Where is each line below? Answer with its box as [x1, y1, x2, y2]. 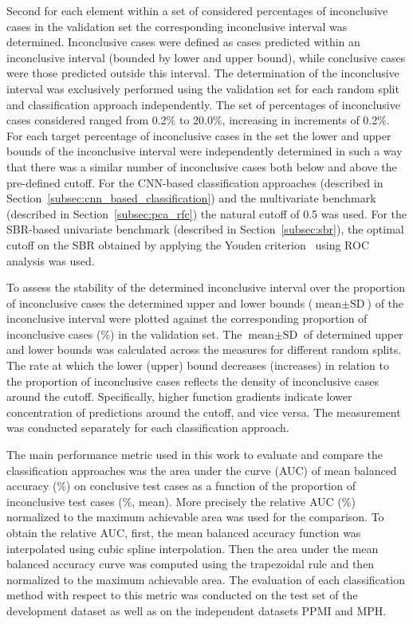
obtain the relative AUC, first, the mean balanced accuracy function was [6, 524, 361, 540]
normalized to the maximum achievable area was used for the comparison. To [6, 508, 384, 525]
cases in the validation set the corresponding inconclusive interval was [6, 18, 348, 34]
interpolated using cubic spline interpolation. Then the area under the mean [6, 540, 379, 556]
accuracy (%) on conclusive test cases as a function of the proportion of [6, 477, 356, 494]
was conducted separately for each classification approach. [6, 419, 289, 436]
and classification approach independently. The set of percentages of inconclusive [6, 96, 400, 112]
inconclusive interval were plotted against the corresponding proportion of [6, 310, 368, 327]
